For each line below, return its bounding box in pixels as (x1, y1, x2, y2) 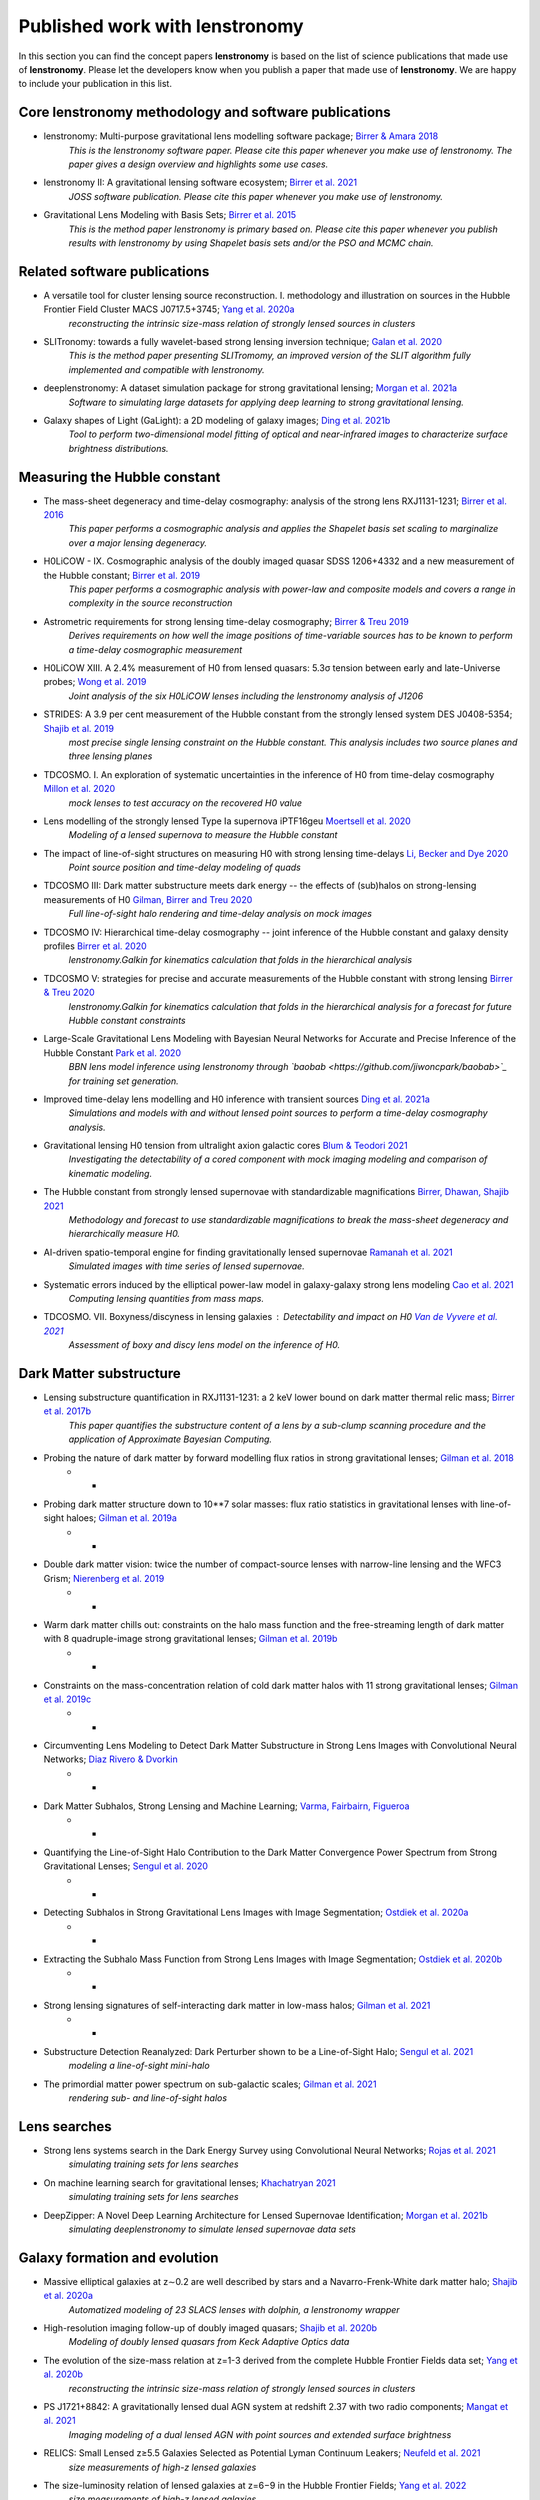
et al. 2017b (43, 1405, 92, 1417)
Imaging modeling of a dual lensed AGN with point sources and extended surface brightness (68, 2428, 452, 2440)
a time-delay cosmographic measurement (68, 643, 243, 655)
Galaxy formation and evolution (18, 2249, 219, 2266)
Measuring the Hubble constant (18, 468, 221, 485)
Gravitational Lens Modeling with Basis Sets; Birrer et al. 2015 (43, 209, 297, 221)
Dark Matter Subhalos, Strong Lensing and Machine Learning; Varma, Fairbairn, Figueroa (43, 1800, 410, 1812)
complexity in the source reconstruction (68, 597, 233, 609)
